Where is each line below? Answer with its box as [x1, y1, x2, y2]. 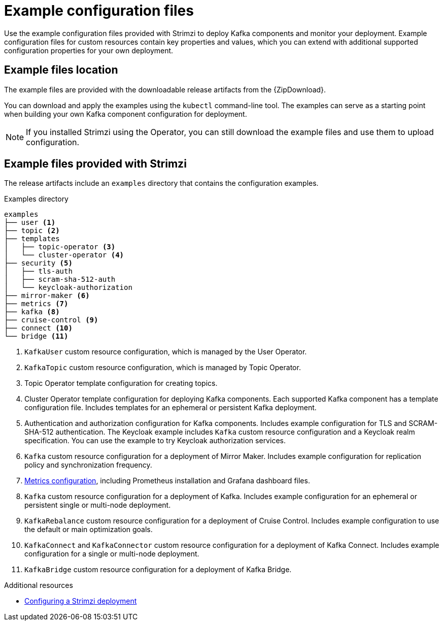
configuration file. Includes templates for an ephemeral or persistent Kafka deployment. [24, 403, 317, 412]
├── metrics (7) [4, 300, 69, 308]
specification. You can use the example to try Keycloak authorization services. [24, 436, 286, 445]
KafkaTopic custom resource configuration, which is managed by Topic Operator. [24, 363, 301, 372]
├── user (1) [4, 218, 56, 227]
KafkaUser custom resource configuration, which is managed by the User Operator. [24, 347, 307, 356]
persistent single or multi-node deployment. [24, 501, 171, 510]
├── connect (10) [4, 324, 73, 333]
